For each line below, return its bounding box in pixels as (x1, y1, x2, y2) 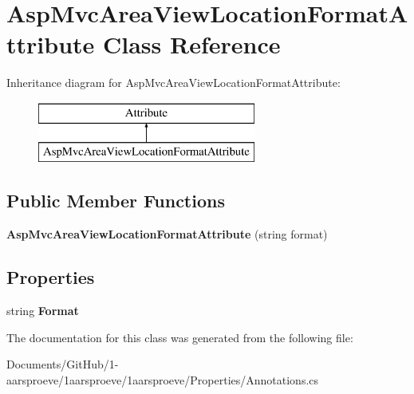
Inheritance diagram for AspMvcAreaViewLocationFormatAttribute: (6, 74, 341, 91)
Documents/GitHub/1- (6, 356, 119, 372)
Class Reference (103, 28, 281, 61)
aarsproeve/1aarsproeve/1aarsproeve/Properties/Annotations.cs (6, 371, 319, 388)
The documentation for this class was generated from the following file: (6, 329, 353, 345)
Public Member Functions (6, 188, 225, 213)
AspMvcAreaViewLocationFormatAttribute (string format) (6, 226, 328, 242)
